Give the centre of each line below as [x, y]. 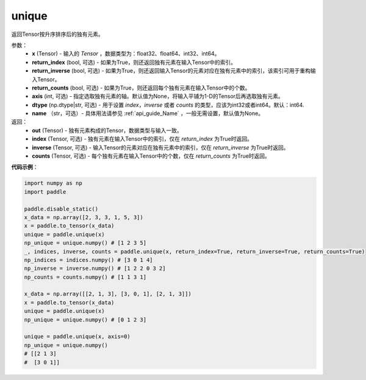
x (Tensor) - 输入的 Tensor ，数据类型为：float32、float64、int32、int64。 [126, 54]
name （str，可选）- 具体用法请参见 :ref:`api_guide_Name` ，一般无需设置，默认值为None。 [148, 113]
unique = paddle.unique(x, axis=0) [77, 337]
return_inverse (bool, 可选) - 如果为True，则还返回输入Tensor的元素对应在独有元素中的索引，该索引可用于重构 [171, 71]
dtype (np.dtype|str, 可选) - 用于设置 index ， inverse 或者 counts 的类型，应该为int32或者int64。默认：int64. [168, 105]
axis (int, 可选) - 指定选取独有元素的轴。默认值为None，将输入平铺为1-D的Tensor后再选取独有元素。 [158, 96]
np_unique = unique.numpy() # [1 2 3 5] [85, 243]
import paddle [45, 192]
